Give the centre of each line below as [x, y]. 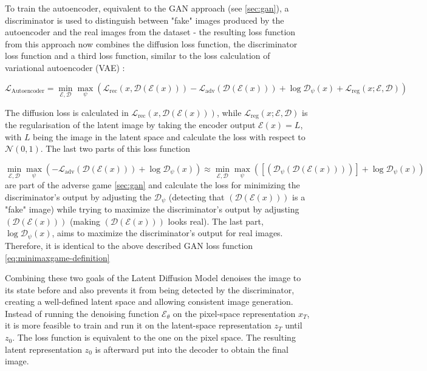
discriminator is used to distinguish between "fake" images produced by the [145, 20]
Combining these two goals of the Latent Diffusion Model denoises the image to [153, 278]
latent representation [43, 349]
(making [85, 221]
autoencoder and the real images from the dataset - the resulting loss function [150, 32]
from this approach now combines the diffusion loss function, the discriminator [151, 43]
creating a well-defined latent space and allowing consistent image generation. [149, 301]
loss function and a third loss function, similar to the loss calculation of [138, 56]
